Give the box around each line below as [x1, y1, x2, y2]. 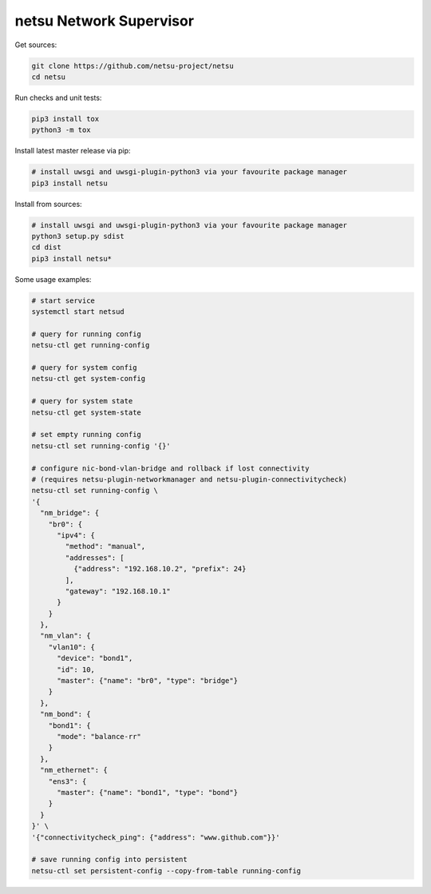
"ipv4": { [57, 530, 96, 539]
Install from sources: [14, 199, 83, 209]
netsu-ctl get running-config [31, 340, 150, 350]
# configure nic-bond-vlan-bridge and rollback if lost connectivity [31, 463, 310, 473]
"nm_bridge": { [40, 508, 100, 518]
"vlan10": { [48, 642, 96, 651]
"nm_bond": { [40, 709, 91, 719]
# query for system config [31, 364, 137, 372]
